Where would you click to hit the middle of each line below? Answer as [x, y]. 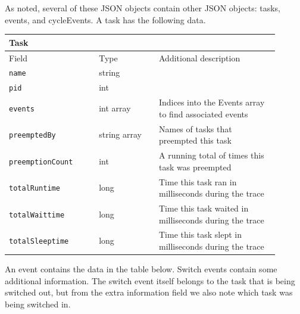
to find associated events [203, 114]
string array [120, 134]
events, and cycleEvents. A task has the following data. [105, 19]
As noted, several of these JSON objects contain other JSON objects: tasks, [143, 8]
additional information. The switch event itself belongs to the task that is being [150, 280]
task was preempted [195, 167]
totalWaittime [37, 215]
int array [115, 108]
